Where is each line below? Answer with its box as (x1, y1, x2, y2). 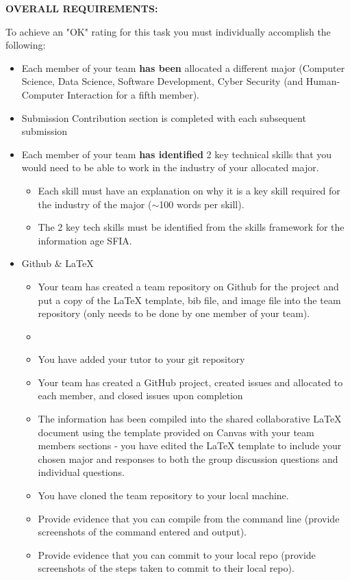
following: (5, 38, 46, 52)
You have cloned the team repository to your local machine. (38, 488, 289, 503)
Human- (305, 74, 340, 88)
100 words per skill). (159, 197, 245, 211)
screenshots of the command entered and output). (38, 525, 247, 539)
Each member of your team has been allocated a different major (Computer (21, 60, 345, 75)
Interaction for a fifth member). (66, 87, 199, 101)
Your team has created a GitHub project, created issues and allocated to (38, 375, 343, 389)
